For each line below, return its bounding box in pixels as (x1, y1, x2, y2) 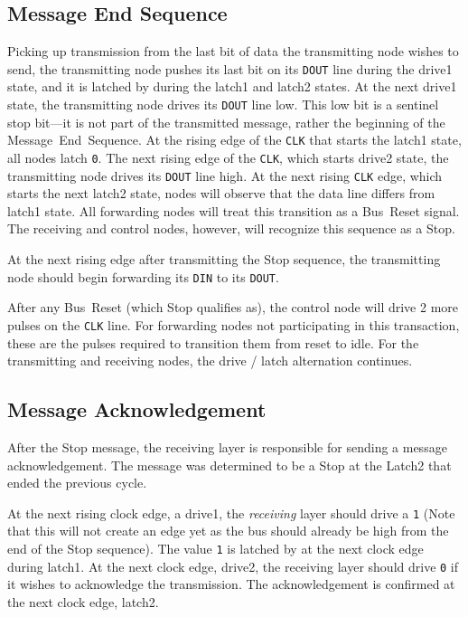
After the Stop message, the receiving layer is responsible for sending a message (7, 437, 447, 456)
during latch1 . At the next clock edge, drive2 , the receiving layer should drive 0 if (7, 556, 459, 575)
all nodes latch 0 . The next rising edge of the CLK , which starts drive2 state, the (7, 147, 449, 166)
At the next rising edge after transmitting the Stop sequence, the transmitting (7, 250, 441, 269)
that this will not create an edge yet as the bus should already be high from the (7, 521, 449, 540)
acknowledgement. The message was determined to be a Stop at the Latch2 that (7, 455, 452, 474)
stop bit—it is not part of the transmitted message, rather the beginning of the (7, 112, 445, 131)
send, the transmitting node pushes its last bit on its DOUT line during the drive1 (7, 59, 453, 78)
